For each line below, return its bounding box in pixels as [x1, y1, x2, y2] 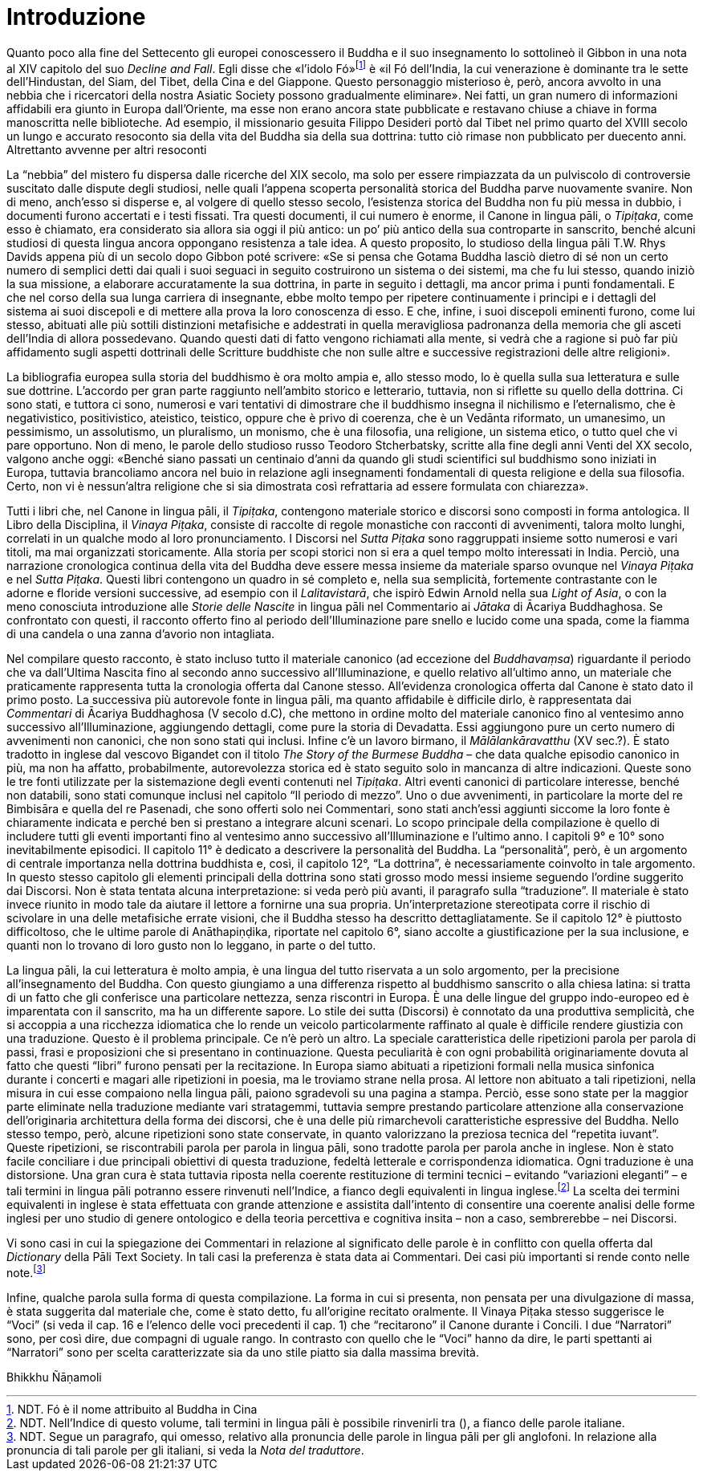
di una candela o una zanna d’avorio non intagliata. [6, 627, 275, 641]
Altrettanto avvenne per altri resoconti [6, 143, 207, 157]
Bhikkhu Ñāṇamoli [6, 1369, 102, 1384]
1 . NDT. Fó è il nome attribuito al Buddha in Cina [6, 1402, 258, 1416]
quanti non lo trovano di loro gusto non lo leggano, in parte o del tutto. [6, 938, 376, 953]
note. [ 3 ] [6, 1263, 47, 1280]
